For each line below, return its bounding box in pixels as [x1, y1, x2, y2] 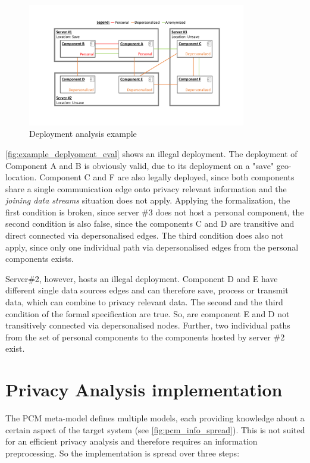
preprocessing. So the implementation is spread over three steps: [5, 446, 240, 459]
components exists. [5, 252, 74, 265]
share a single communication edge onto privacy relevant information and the [5, 182, 287, 195]
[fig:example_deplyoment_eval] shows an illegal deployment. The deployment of [5, 147, 298, 159]
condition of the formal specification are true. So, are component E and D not [5, 307, 290, 320]
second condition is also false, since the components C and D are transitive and [5, 217, 295, 230]
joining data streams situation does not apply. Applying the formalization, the [5, 194, 290, 207]
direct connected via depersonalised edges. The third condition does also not [5, 229, 284, 242]
